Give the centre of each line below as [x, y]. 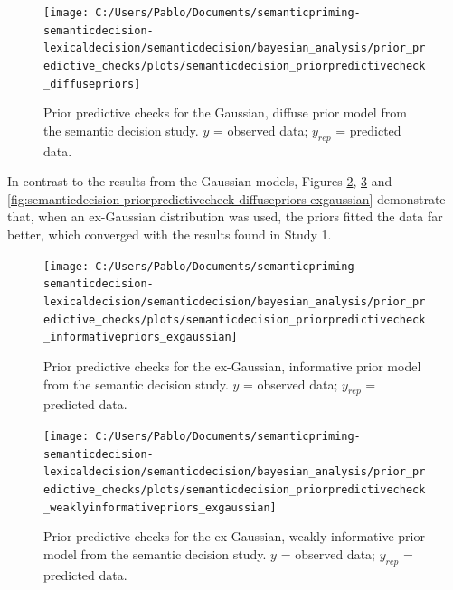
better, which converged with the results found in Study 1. [170, 234]
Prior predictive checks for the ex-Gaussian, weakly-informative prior [234, 536]
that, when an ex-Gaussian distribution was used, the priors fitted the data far [225, 216]
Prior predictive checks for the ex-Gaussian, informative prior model [232, 365]
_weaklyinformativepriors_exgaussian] [160, 507]
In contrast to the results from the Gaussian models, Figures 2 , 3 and [200, 181]
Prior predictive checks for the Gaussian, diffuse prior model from [225, 112]
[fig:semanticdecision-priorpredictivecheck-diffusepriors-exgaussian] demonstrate [226, 198]
